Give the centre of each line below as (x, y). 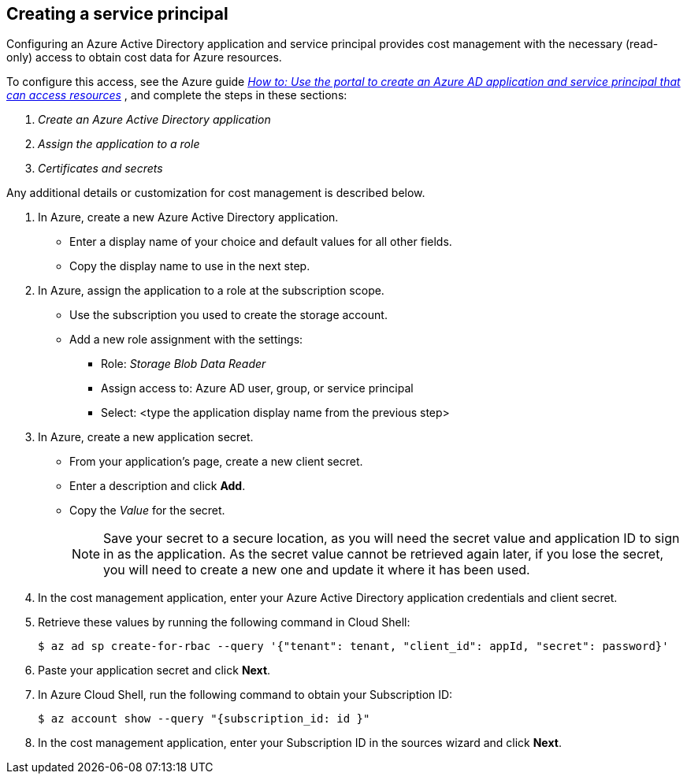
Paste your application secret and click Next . (154, 670)
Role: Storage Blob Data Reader (184, 364)
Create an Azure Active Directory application (154, 120)
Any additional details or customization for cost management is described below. (216, 193)
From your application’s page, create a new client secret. (216, 462)
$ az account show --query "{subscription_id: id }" (204, 719)
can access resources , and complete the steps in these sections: (177, 95)
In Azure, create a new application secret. (146, 437)
